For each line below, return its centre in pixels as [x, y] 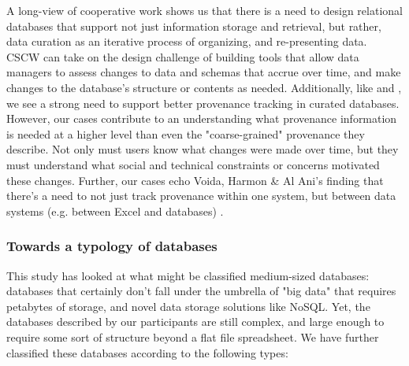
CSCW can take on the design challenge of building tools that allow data [183, 56]
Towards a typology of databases [112, 246]
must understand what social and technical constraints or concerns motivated [193, 164]
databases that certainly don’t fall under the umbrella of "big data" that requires [201, 291]
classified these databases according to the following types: [147, 352]
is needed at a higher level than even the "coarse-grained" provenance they [186, 133]
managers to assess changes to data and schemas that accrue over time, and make [204, 72]
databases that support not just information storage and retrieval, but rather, [194, 26]
